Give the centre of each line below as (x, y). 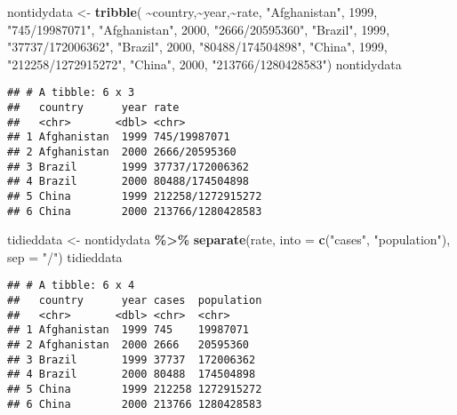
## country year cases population (135, 301)
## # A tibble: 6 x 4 (71, 286)
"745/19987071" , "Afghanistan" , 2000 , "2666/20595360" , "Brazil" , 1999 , (199, 29)
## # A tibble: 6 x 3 (71, 93)
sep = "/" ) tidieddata (65, 256)
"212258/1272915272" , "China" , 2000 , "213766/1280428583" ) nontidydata (204, 64)
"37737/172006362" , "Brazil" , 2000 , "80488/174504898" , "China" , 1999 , (197, 47)
